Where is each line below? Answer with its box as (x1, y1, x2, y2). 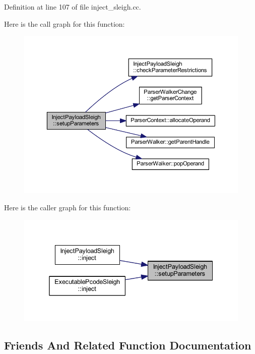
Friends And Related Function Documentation (4, 337, 251, 353)
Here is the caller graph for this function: (4, 202, 131, 213)
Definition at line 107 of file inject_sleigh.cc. (4, 2, 141, 12)
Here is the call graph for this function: (4, 18, 125, 29)
